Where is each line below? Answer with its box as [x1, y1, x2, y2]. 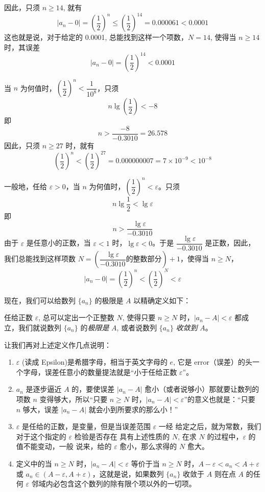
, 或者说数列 [116, 322, 157, 332]
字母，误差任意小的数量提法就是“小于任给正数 [23, 366, 177, 377]
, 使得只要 [122, 312, 156, 323]
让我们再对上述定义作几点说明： [4, 339, 111, 350]
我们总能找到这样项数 [4, 253, 76, 264]
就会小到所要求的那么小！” [88, 404, 178, 414]
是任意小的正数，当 [26, 237, 91, 248]
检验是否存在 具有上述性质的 [74, 431, 170, 441]
